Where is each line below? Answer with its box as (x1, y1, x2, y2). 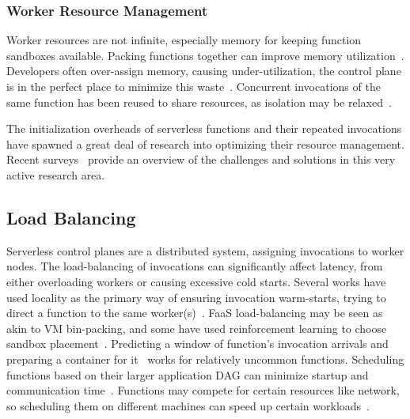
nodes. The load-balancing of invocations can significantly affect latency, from (6, 258, 383, 274)
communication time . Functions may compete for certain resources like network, (6, 382, 400, 398)
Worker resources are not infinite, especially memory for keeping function (6, 32, 362, 48)
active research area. (6, 166, 105, 183)
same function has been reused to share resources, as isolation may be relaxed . (6, 93, 392, 110)
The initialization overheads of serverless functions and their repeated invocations (6, 120, 402, 137)
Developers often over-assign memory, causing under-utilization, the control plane (6, 62, 401, 79)
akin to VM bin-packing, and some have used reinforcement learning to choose (6, 319, 387, 336)
